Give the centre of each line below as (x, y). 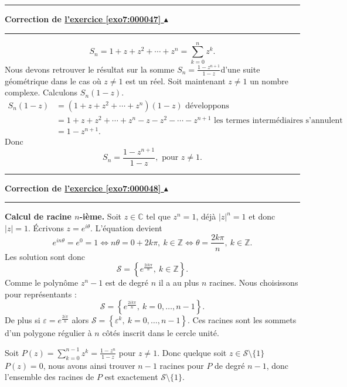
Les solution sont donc (45, 256)
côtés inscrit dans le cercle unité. (161, 333)
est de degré (127, 282)
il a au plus (179, 282)
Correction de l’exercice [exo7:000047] (83, 19)
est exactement (131, 377)
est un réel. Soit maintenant (176, 81)
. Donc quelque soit (192, 352)
